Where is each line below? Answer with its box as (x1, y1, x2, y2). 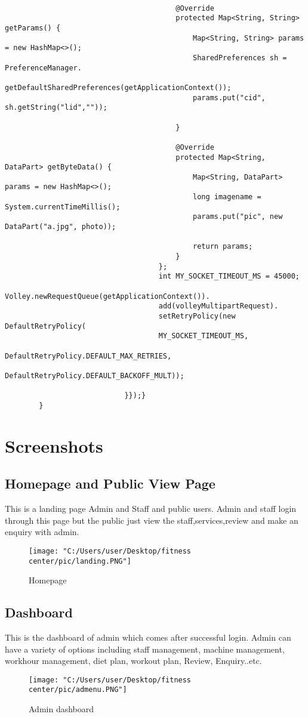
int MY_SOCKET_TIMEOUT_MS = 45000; (158, 272, 300, 281)
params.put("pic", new (193, 212, 283, 221)
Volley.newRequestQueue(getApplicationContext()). (5, 292, 210, 301)
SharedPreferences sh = (193, 53, 287, 62)
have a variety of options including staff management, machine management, (5, 642, 285, 655)
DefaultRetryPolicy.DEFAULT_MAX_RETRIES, (5, 351, 172, 360)
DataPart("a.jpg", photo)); (5, 222, 116, 231)
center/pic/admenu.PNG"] (29, 685, 127, 694)
